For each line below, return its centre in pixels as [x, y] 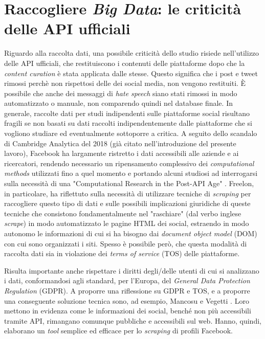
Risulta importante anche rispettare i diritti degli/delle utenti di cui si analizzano [132, 270]
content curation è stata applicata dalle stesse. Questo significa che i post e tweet [131, 73]
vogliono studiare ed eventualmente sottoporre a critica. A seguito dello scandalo [131, 133]
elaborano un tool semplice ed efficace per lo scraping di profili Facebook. [118, 331]
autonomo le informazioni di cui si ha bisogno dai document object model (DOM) [131, 233]
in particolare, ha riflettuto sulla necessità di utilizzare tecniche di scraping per [128, 193]
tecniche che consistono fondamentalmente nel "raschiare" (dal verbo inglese [123, 213]
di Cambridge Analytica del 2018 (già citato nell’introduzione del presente [120, 143]
